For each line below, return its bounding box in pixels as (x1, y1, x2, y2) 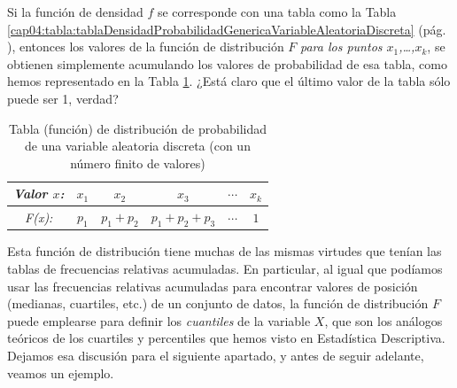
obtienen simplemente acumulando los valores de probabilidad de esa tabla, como (7, 54, 447, 73)
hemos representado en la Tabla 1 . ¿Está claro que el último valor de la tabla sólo (7, 72, 451, 90)
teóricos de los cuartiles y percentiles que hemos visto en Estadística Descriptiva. (7, 329, 445, 347)
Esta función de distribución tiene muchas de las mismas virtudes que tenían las (7, 242, 442, 260)
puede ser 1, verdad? (7, 89, 119, 107)
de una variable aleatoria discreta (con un (25, 136, 251, 155)
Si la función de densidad (7, 3, 143, 20)
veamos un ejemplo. (7, 363, 114, 382)
